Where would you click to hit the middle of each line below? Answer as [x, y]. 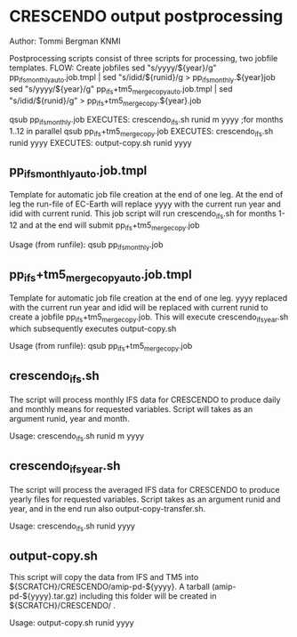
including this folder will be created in [148, 596]
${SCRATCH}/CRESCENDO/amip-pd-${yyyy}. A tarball [110, 587]
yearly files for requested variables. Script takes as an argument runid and [145, 499]
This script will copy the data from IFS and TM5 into [104, 577]
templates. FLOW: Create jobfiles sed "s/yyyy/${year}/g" [113, 68]
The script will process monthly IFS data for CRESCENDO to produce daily [145, 399]
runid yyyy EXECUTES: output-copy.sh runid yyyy [101, 142]
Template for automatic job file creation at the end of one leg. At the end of [146, 194]
